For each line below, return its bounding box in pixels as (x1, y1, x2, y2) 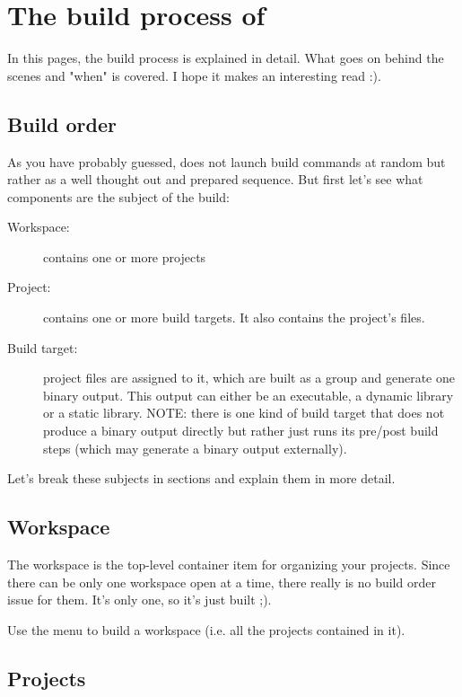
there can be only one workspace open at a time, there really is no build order (7, 572, 436, 591)
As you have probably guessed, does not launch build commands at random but (7, 152, 446, 171)
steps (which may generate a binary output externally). (43, 438, 347, 457)
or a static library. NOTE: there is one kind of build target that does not (43, 403, 445, 422)
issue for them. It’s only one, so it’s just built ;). (7, 590, 272, 609)
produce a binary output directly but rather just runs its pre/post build (43, 421, 439, 440)
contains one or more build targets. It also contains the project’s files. (43, 308, 425, 327)
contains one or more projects (43, 247, 206, 266)
